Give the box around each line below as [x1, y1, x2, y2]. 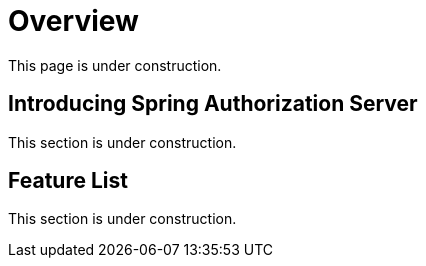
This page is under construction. [8, 56, 222, 74]
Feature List [8, 168, 128, 194]
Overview [8, 4, 139, 38]
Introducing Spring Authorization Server [8, 91, 418, 117]
